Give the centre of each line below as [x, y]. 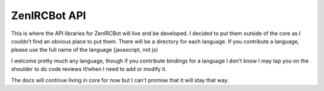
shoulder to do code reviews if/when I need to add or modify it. [89, 69]
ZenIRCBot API [49, 15]
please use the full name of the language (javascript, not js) [85, 50]
